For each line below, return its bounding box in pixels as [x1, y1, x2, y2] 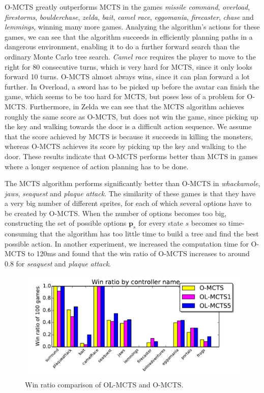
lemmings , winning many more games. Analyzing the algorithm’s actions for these [5, 21, 260, 32]
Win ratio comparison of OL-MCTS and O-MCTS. [25, 379, 184, 389]
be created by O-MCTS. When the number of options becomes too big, [5, 207, 227, 218]
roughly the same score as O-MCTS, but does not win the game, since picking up [5, 111, 258, 122]
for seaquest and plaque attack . [16, 258, 111, 269]
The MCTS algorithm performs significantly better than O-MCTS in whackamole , [5, 178, 260, 189]
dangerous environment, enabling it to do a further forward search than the [5, 41, 240, 52]
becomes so [191, 218, 226, 228]
